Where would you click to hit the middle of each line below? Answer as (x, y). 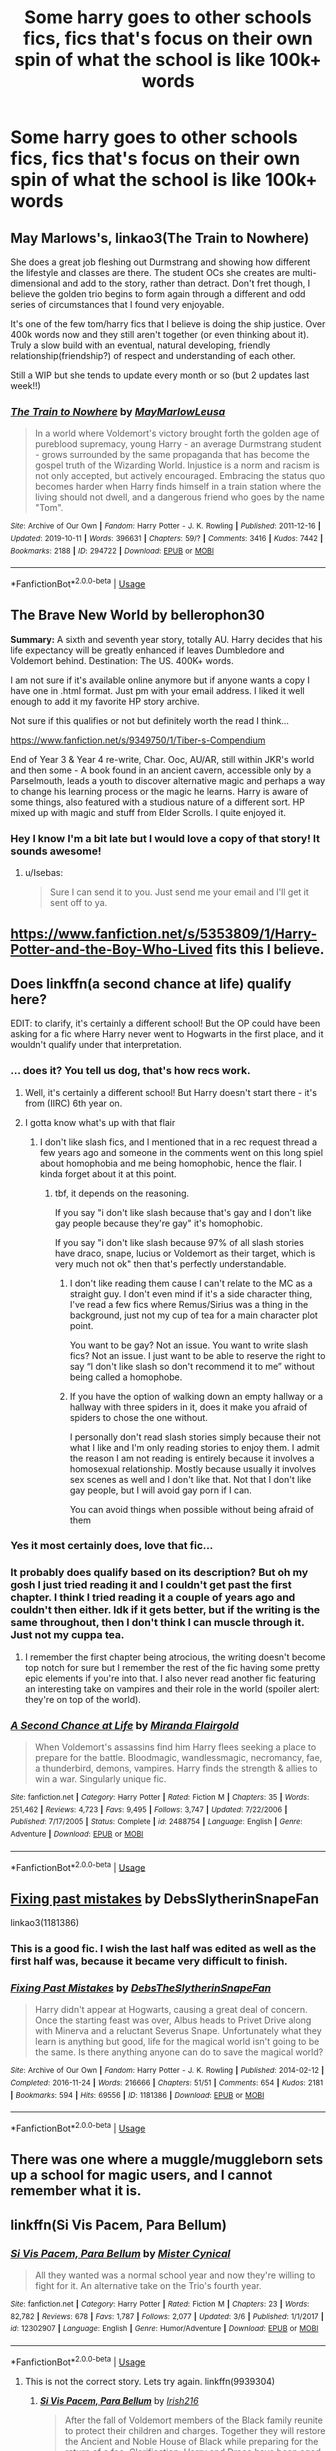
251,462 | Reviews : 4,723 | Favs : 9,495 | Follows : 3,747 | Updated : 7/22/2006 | (149, 1809)
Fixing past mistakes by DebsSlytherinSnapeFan (165, 1898)
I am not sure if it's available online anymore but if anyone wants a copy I (160, 680)
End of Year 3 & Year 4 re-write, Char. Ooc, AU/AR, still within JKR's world (162, 759)
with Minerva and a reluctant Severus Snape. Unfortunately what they (178, 2031)
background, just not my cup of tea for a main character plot (193, 1315)
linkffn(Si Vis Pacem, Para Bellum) (118, 2224)
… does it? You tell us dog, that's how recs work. (130, 1071)
